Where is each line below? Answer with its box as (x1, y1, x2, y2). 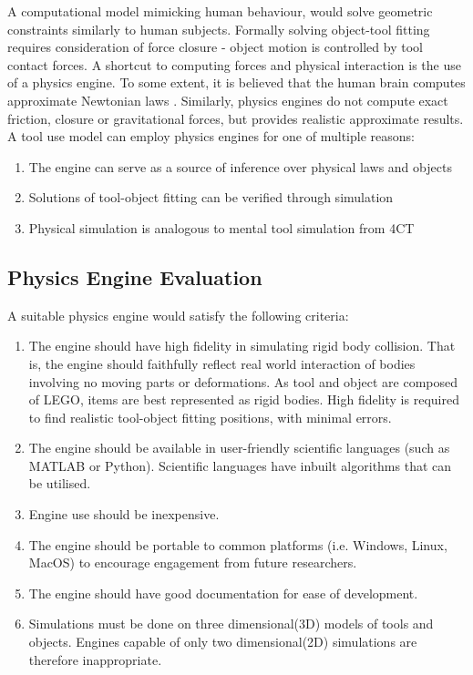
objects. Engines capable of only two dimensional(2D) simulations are (28, 632, 417, 651)
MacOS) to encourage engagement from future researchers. (28, 553, 357, 572)
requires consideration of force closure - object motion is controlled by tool (7, 37, 423, 56)
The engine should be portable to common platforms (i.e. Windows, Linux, (28, 535, 447, 554)
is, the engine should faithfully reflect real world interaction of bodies (28, 353, 416, 373)
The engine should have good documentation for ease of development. (28, 583, 418, 602)
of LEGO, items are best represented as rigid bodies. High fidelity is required (28, 390, 459, 409)
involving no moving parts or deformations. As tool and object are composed (28, 372, 458, 391)
